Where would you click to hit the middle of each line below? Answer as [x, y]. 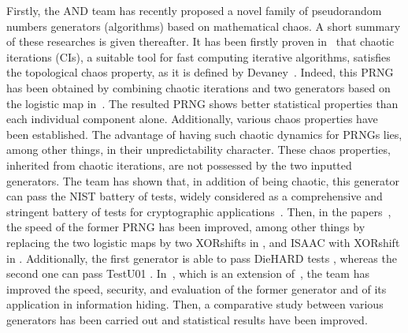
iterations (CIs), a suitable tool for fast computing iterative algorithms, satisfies [198, 56]
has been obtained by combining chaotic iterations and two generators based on [198, 87]
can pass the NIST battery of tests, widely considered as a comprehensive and [195, 196]
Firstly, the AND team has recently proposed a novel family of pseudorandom [194, 10]
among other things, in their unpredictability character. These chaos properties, [198, 150]
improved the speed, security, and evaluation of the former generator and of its [197, 288]
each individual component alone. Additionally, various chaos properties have [192, 119]
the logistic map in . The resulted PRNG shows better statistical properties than [202, 103]
